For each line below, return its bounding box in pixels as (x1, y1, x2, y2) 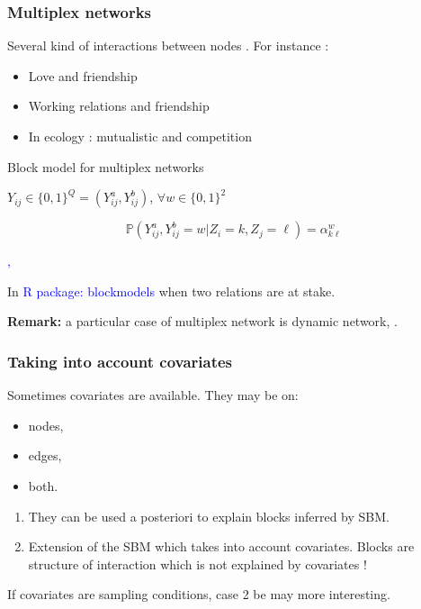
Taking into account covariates (7, 350, 233, 372)
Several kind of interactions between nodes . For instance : (7, 36, 329, 55)
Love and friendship (28, 66, 138, 85)
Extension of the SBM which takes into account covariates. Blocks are (28, 537, 415, 556)
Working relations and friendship (28, 96, 210, 115)
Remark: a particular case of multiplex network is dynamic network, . (7, 312, 398, 331)
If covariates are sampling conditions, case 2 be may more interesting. (7, 585, 390, 604)
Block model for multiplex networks (7, 157, 204, 176)
